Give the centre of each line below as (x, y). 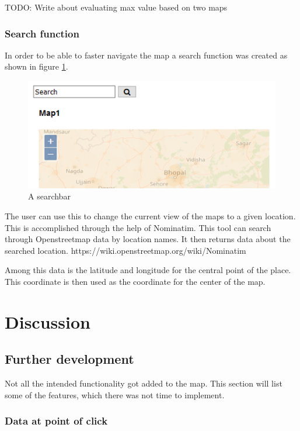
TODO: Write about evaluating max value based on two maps (116, 7)
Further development (69, 359)
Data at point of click (56, 421)
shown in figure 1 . (36, 66)
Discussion (48, 321)
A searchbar (49, 196)
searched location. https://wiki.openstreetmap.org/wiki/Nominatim (125, 250)
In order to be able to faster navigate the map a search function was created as (146, 55)
